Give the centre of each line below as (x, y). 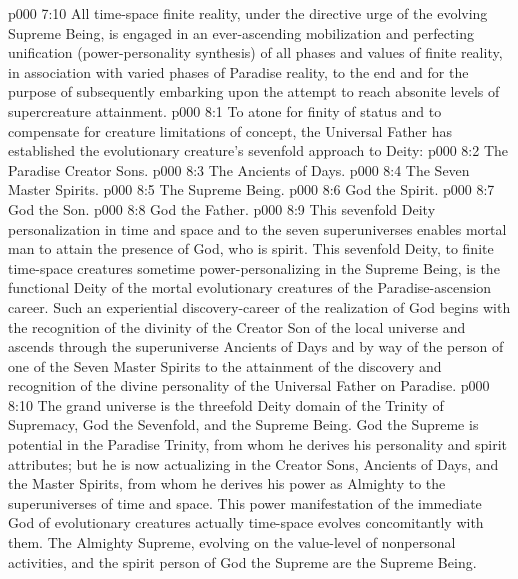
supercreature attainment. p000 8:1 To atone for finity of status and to (225, 110)
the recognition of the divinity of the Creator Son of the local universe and (237, 326)
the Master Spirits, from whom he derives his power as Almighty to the (227, 483)
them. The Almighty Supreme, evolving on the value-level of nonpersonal (232, 542)
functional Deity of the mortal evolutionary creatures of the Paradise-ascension (250, 287)
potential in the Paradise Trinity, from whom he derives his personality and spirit (258, 444)
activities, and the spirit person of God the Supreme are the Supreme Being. (242, 561)
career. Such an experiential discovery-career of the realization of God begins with (259, 306)
